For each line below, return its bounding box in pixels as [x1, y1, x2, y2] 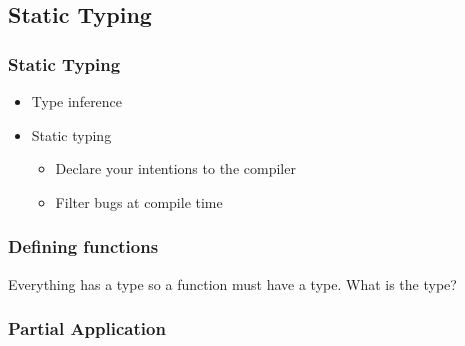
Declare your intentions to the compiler [55, 158, 296, 179]
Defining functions [8, 234, 159, 259]
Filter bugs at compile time [55, 191, 223, 212]
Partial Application [8, 316, 166, 341]
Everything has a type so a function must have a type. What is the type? [8, 273, 457, 294]
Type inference [31, 91, 123, 111]
